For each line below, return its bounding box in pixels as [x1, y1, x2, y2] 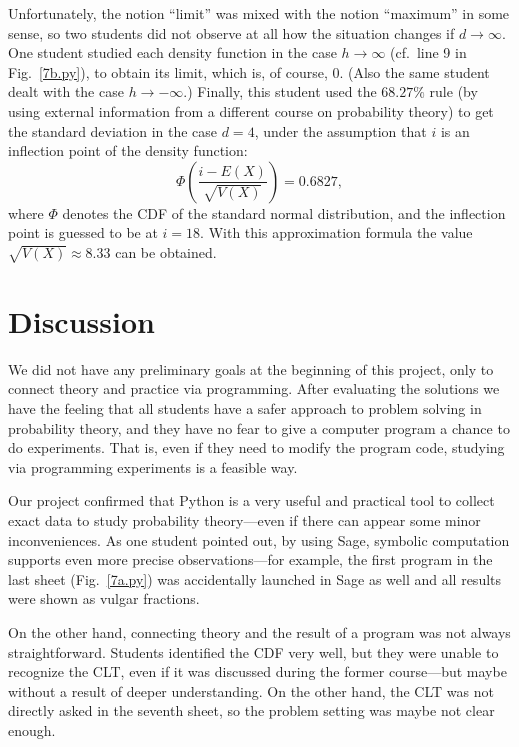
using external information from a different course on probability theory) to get [8, 100, 494, 121]
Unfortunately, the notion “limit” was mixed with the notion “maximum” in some [8, 3, 510, 23]
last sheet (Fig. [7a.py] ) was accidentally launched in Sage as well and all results [8, 568, 502, 589]
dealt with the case [8, 81, 124, 102]
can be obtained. [115, 241, 217, 262]
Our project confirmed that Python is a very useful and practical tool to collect [8, 490, 495, 511]
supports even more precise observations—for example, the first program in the [8, 549, 493, 570]
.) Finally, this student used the [183, 81, 377, 102]
